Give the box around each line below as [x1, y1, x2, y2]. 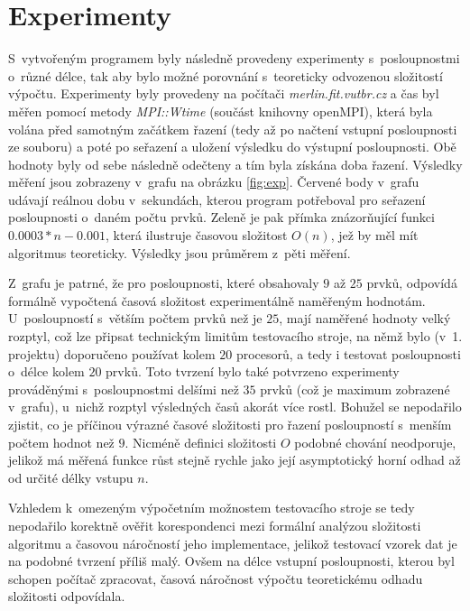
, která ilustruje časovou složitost [106, 226, 288, 245]
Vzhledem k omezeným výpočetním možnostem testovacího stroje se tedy [8, 498, 415, 517]
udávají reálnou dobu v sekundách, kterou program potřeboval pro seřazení [8, 190, 426, 208]
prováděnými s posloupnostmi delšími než [8, 379, 239, 398]
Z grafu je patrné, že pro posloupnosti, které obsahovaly [8, 273, 319, 292]
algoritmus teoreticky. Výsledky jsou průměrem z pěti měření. [8, 243, 351, 262]
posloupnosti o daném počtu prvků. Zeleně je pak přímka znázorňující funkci [8, 208, 435, 227]
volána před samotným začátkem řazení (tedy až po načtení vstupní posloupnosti [8, 119, 457, 138]
